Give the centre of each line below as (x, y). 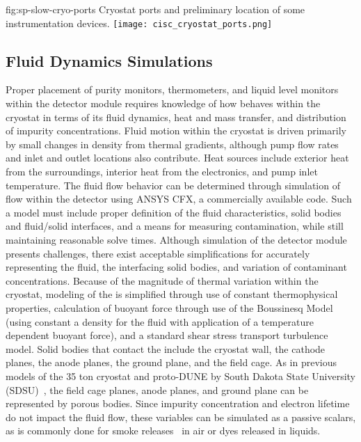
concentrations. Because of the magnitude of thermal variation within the (162, 280)
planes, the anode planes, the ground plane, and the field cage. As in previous (171, 362)
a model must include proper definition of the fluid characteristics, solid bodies (174, 212)
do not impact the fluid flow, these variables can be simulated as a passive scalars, (181, 417)
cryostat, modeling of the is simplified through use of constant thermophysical (172, 294)
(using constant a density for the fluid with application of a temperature (160, 321)
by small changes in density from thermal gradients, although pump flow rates (172, 144)
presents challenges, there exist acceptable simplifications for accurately (158, 253)
